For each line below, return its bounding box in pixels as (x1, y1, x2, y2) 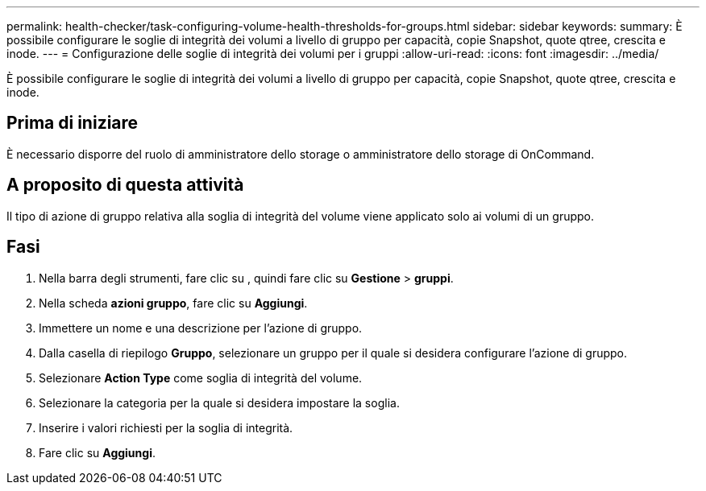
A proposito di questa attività (6, 175, 244, 196)
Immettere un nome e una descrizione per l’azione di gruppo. (39, 320, 363, 335)
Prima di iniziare (6, 113, 139, 134)
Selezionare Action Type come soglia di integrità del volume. (39, 370, 363, 385)
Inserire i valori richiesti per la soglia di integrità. (39, 420, 293, 435)
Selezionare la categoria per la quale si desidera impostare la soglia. (39, 395, 400, 410)
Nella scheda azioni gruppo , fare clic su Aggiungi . (39, 295, 308, 310)
